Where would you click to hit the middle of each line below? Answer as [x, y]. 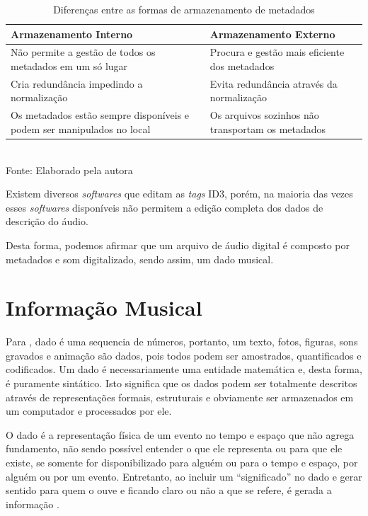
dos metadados [242, 66]
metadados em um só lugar [69, 66]
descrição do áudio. [47, 221]
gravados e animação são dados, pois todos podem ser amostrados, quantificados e [184, 355]
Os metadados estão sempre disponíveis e [100, 115]
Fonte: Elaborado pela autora [69, 170]
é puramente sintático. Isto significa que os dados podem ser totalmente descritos [182, 383]
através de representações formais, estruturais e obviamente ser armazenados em [180, 397]
